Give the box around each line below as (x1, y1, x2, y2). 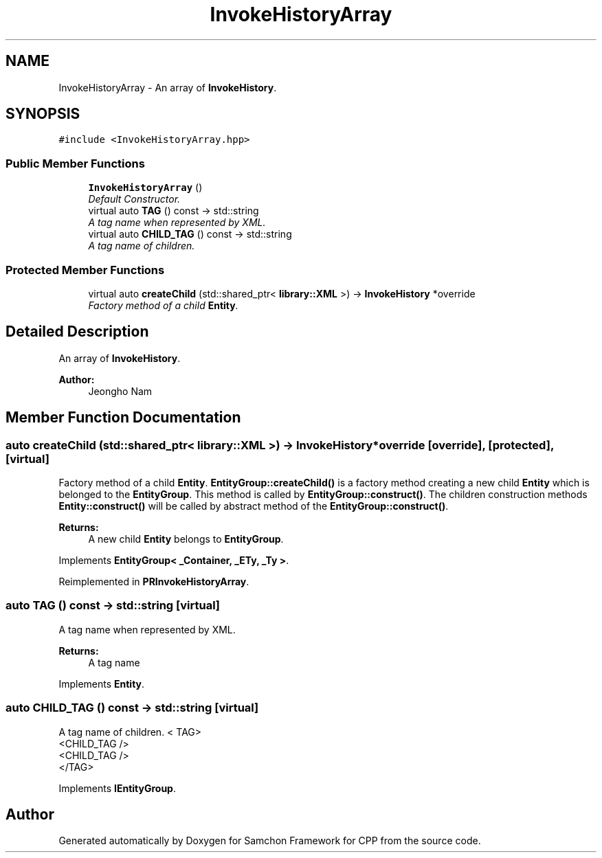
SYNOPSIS (5, 105, 80, 123)
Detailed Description (5, 323, 149, 341)
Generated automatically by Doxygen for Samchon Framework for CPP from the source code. (58, 835, 481, 847)
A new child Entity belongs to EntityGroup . (88, 533, 284, 545)
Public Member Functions (5, 156, 145, 170)
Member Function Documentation (5, 409, 241, 427)
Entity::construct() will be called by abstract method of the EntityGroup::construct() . (58, 500, 449, 512)
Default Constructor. (88, 193, 181, 205)
